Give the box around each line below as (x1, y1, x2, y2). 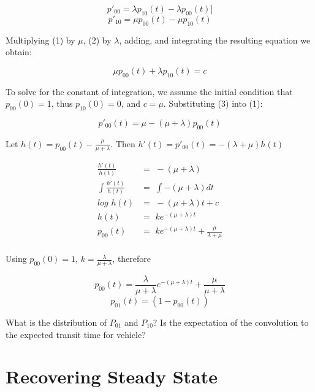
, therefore (112, 252, 151, 265)
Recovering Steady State (6, 364, 218, 389)
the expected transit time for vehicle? (6, 328, 146, 340)
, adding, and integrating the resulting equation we (119, 33, 311, 46)
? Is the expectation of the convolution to (153, 315, 309, 328)
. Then (110, 137, 135, 150)
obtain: (6, 45, 32, 58)
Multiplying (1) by (6, 33, 75, 46)
